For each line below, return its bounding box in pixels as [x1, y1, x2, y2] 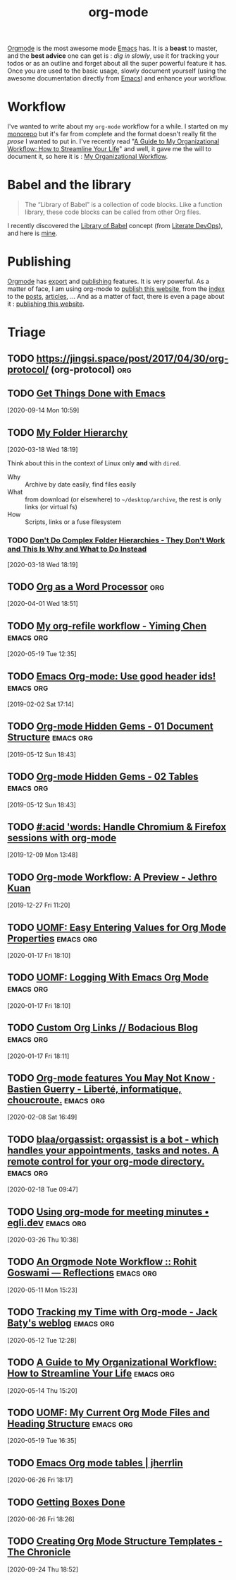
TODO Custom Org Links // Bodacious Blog [7, 1022, 199, 1034]
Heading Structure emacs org [7, 1418, 133, 1430]
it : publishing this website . [7, 299, 85, 308]
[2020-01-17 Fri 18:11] [7, 1052, 70, 1060]
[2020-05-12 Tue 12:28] [7, 1336, 77, 1344]
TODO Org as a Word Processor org [7, 581, 165, 593]
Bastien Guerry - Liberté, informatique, [7, 1083, 182, 1095]
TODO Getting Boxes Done [7, 1496, 125, 1508]
